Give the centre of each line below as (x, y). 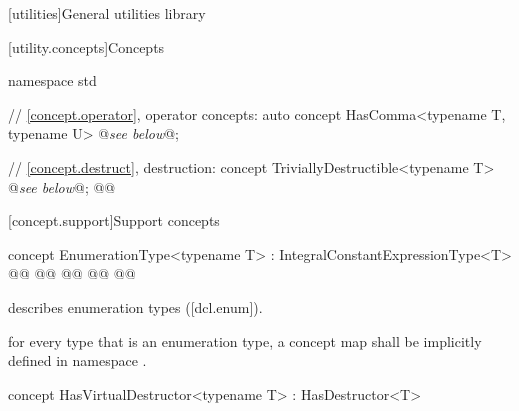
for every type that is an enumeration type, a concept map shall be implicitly (245, 340)
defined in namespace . (77, 360)
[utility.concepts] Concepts (86, 46)
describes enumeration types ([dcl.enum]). (135, 306)
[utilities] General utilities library (107, 13)
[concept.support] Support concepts (114, 220)
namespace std (52, 80)
